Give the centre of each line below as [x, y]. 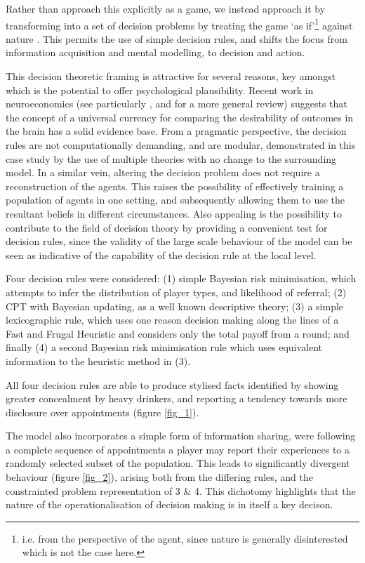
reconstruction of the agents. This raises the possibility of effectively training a [175, 186]
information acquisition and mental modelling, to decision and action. [155, 52]
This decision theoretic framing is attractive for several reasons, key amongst [171, 76]
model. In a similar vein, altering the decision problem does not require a [163, 172]
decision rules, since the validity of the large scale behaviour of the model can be [179, 241]
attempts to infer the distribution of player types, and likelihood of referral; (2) [176, 292]
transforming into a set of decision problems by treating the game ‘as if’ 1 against [179, 24]
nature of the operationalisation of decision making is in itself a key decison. [170, 504]
